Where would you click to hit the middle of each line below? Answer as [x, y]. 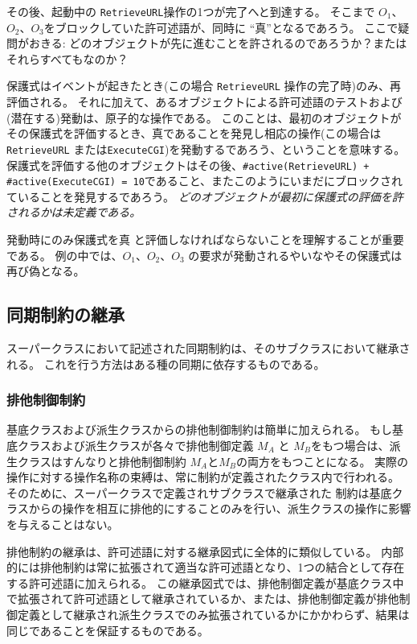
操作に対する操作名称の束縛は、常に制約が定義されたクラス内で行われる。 [203, 477]
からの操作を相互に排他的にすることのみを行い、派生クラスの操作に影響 [220, 508]
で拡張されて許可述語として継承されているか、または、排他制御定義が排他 [203, 599]
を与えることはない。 [63, 524]
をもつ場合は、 [350, 446]
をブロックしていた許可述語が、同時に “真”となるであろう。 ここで [221, 27]
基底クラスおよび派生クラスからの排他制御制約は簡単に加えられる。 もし [200, 429]
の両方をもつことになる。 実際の [322, 461]
